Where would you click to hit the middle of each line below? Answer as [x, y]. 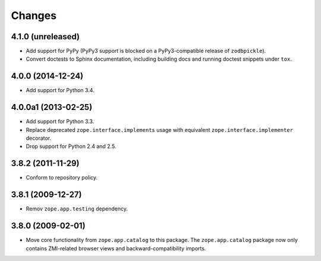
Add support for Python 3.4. [60, 90]
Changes [34, 15]
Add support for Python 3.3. [60, 121]
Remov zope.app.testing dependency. [77, 209]
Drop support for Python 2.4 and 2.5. [71, 146]
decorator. [39, 138]
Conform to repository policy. [62, 178]
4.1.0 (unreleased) [45, 37]
